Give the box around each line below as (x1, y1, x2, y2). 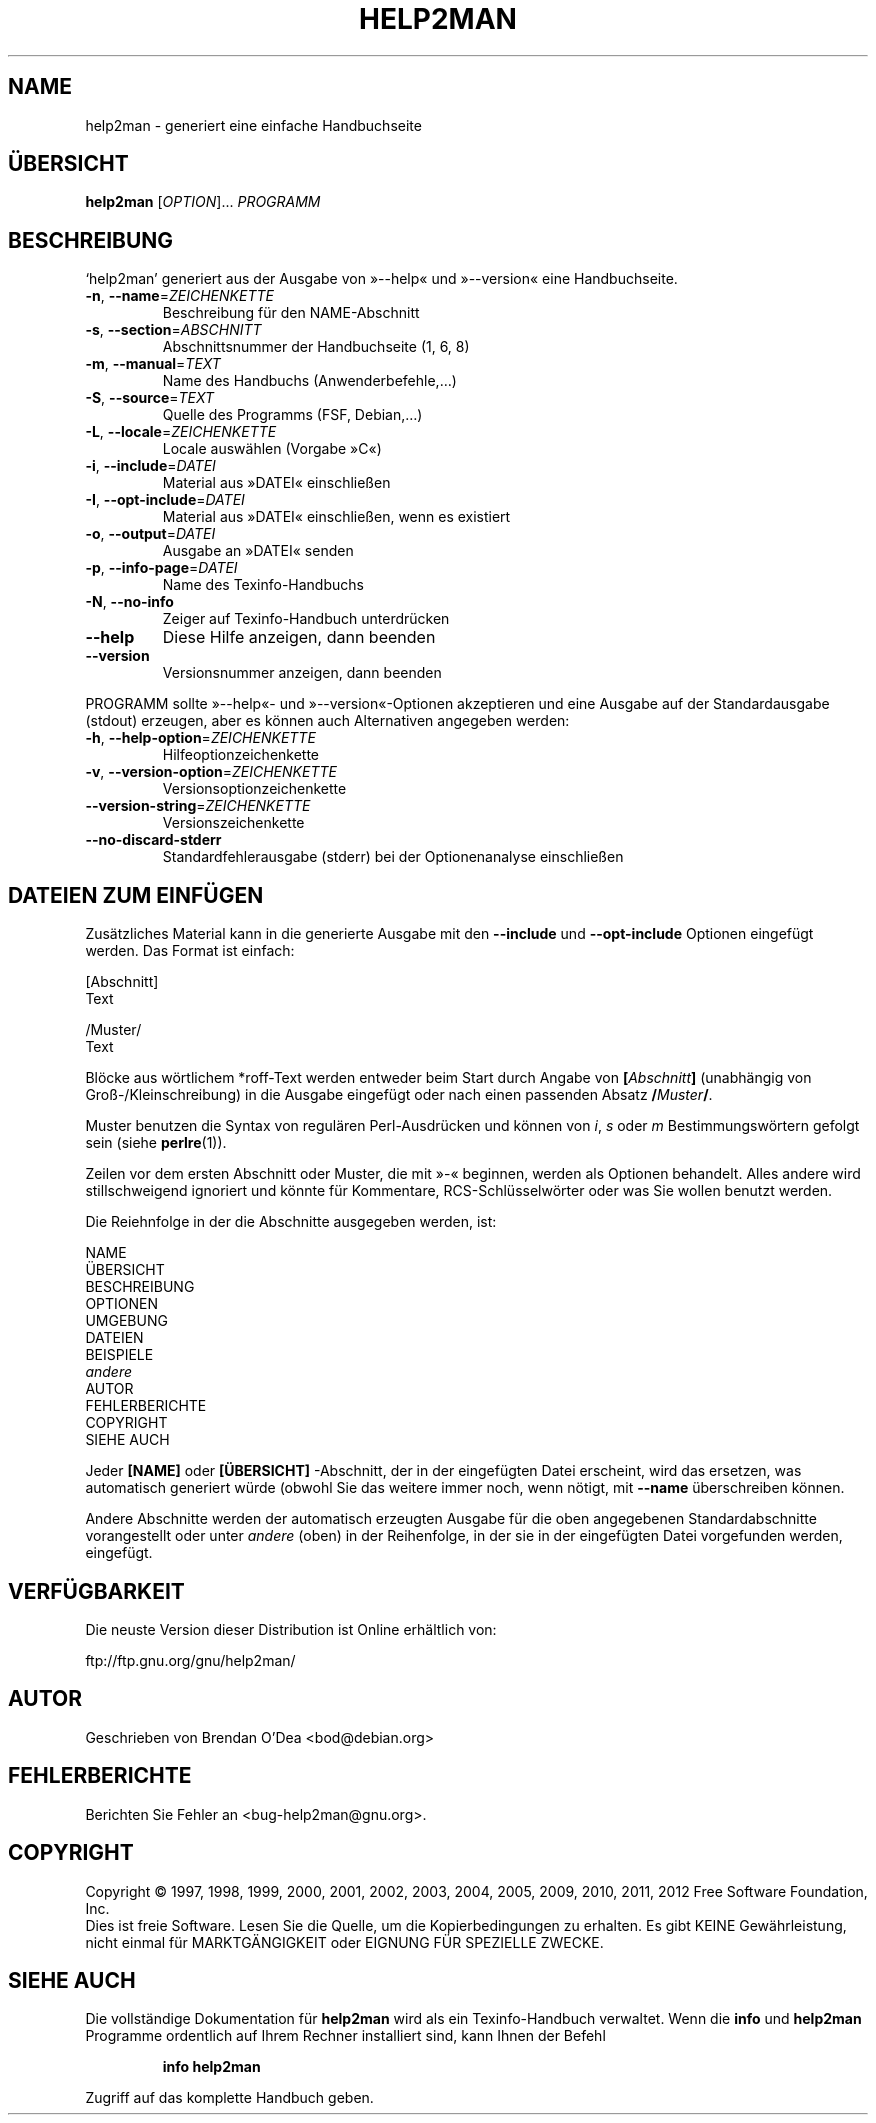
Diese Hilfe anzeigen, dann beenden (162, 627, 436, 648)
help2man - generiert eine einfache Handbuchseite (85, 116, 422, 134)
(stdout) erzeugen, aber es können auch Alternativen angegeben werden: (85, 712, 570, 730)
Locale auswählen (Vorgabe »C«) (162, 440, 382, 458)
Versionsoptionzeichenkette (162, 780, 347, 798)
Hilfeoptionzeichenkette (162, 746, 320, 764)
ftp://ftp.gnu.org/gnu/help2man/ (85, 1651, 296, 1669)
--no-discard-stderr (85, 831, 222, 849)
